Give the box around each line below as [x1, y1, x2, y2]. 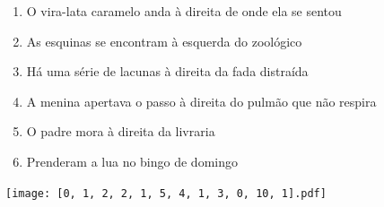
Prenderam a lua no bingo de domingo [26, 151, 238, 170]
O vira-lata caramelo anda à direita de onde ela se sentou [26, 2, 342, 20]
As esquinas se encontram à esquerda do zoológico [26, 31, 302, 50]
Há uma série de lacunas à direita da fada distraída [26, 62, 309, 81]
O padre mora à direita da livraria [26, 122, 215, 141]
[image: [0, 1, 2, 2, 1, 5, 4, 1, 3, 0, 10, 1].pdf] [5, 186, 327, 200]
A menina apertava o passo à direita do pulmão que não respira [26, 91, 377, 110]
